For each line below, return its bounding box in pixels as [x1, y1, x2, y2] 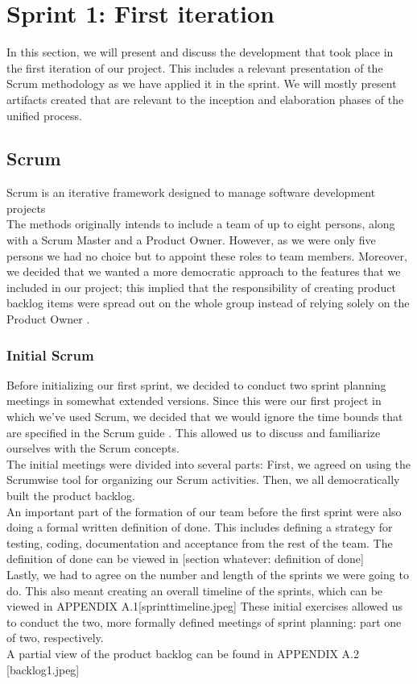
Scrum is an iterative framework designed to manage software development [6, 184, 376, 201]
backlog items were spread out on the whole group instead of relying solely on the [6, 294, 410, 311]
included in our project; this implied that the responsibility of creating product [6, 278, 396, 295]
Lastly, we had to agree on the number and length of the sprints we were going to [6, 565, 409, 582]
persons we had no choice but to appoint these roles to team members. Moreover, [6, 247, 407, 264]
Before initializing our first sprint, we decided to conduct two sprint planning [6, 376, 386, 393]
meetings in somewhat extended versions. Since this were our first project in [6, 392, 382, 409]
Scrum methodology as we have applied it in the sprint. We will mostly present [6, 75, 397, 92]
